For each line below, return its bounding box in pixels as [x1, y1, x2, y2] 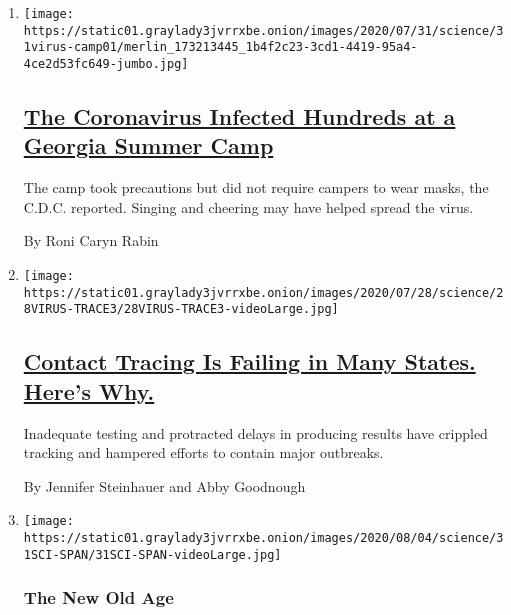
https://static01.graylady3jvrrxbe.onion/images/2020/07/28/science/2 [23, 285, 504, 300]
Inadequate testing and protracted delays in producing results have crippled [23, 422, 488, 443]
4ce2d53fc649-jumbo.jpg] [23, 56, 189, 71]
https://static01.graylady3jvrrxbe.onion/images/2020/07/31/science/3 [23, 23, 504, 38]
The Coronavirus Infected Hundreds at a [23, 101, 456, 132]
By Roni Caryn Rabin [23, 230, 159, 251]
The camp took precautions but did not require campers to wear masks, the [23, 177, 489, 198]
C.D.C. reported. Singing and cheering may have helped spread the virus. [23, 196, 474, 217]
